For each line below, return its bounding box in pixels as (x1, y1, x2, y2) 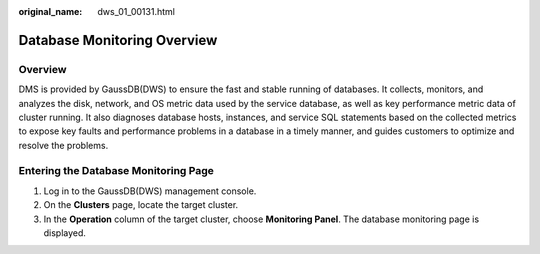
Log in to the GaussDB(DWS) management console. (43, 185, 257, 197)
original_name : (18, 6, 83, 17)
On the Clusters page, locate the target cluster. (43, 199, 239, 211)
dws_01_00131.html (97, 6, 175, 17)
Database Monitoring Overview (18, 31, 218, 49)
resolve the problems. (18, 139, 109, 151)
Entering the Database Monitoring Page (18, 164, 215, 178)
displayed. (43, 227, 87, 239)
